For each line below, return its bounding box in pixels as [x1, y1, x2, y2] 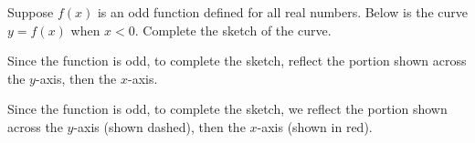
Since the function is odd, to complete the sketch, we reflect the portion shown [7, 99, 448, 118]
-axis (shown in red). [257, 117, 373, 136]
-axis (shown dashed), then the [73, 117, 246, 136]
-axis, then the [35, 68, 117, 87]
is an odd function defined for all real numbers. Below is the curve [97, 3, 468, 21]
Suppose [7, 3, 54, 21]
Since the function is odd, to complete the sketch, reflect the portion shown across [7, 51, 467, 70]
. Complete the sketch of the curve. [134, 20, 332, 39]
